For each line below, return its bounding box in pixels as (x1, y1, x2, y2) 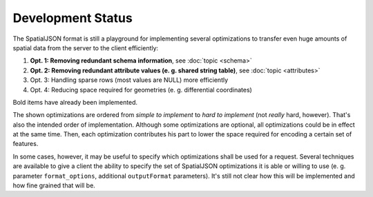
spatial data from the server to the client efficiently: (12, 43, 159, 52)
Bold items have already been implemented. (12, 98, 138, 106)
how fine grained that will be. (12, 181, 96, 189)
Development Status (12, 10, 133, 25)
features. (12, 140, 39, 148)
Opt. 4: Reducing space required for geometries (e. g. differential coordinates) (30, 85, 252, 94)
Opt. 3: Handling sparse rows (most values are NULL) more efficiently (30, 76, 229, 84)
